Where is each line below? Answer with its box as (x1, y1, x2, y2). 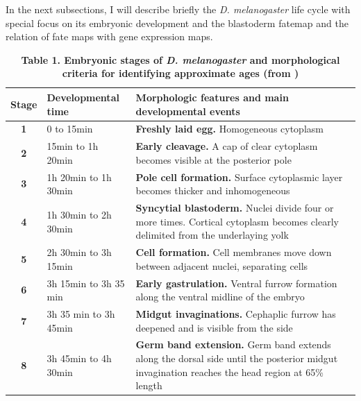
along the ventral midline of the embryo (135, 289, 305, 304)
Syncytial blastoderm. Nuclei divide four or (135, 200, 334, 215)
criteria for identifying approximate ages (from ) (62, 66, 299, 80)
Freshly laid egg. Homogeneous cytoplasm (135, 121, 324, 136)
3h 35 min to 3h (47, 307, 115, 321)
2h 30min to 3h (47, 245, 112, 259)
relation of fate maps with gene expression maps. (6, 29, 213, 44)
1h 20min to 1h (47, 169, 112, 184)
